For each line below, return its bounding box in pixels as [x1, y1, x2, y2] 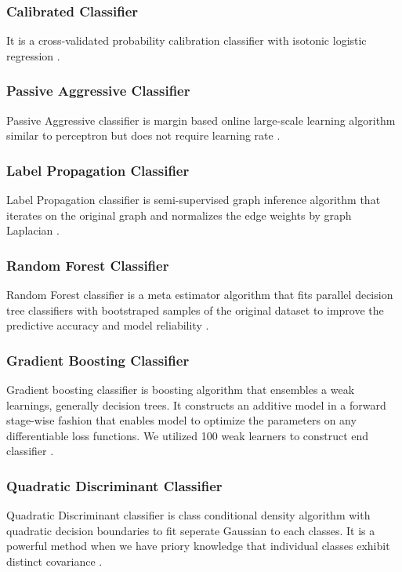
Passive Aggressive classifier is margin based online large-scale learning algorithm [6, 111, 396, 128]
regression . [6, 47, 60, 64]
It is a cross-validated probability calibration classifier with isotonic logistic [6, 32, 367, 49]
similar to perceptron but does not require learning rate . [6, 127, 281, 144]
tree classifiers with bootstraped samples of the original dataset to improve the [6, 301, 384, 318]
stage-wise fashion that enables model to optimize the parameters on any [6, 412, 357, 428]
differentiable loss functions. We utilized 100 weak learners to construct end [6, 427, 369, 443]
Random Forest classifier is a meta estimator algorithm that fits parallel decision [6, 286, 393, 303]
